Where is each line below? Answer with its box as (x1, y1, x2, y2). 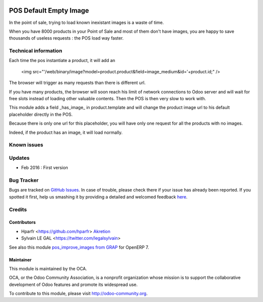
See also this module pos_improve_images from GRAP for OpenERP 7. (9, 244, 150, 250)
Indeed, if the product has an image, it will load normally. (9, 129, 123, 135)
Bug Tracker (9, 177, 39, 184)
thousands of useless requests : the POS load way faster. (9, 35, 124, 41)
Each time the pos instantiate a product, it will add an (9, 58, 115, 64)
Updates (9, 154, 30, 161)
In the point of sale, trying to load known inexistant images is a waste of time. (9, 20, 164, 25)
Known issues (9, 142, 43, 149)
